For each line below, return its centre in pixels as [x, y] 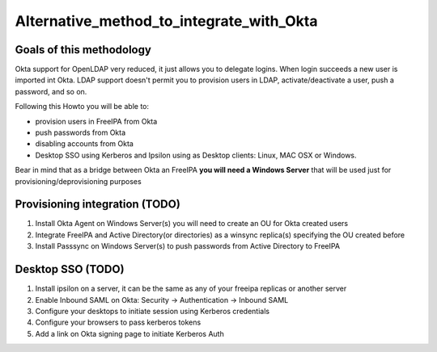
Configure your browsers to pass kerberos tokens [118, 322]
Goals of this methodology [83, 50]
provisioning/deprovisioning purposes [78, 181]
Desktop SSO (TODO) [70, 269]
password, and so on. [51, 91]
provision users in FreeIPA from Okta [96, 121]
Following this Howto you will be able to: [82, 107]
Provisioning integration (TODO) [98, 205]
